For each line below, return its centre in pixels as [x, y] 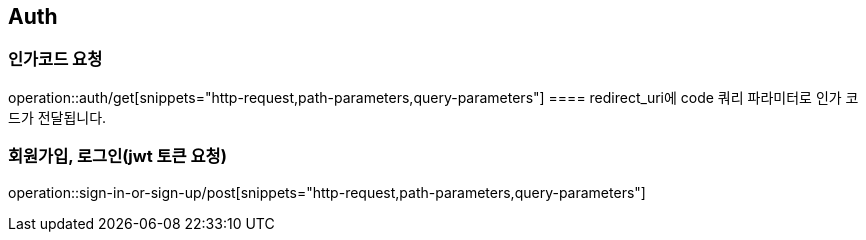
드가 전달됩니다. [57, 117]
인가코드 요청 [55, 59]
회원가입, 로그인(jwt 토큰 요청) [117, 156]
